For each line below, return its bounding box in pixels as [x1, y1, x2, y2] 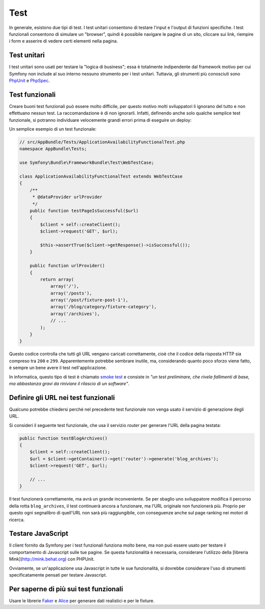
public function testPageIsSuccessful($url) [29, 208, 139, 213]
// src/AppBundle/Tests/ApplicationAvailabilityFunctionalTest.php [19, 139, 185, 145]
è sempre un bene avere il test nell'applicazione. [9, 365, 107, 371]
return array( [40, 276, 74, 282]
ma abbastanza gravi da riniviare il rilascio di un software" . [9, 380, 130, 386]
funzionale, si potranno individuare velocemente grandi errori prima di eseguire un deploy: [9, 117, 192, 123]
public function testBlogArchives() [19, 435, 108, 441]
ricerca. [9, 517, 25, 523]
